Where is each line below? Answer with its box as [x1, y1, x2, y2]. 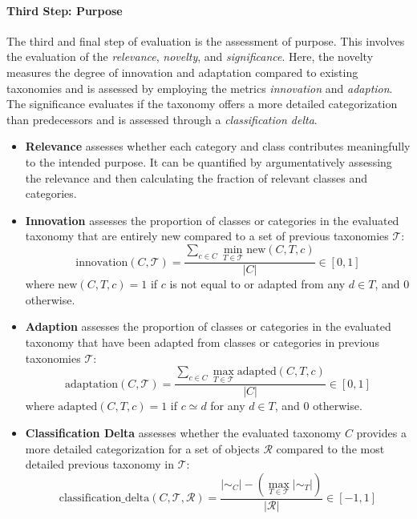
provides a [356, 424, 407, 441]
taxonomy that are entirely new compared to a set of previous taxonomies [25, 227, 389, 244]
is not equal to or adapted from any [169, 276, 346, 292]
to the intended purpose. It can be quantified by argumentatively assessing [25, 153, 392, 170]
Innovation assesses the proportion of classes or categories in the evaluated [25, 211, 399, 228]
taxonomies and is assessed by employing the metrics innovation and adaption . [6, 79, 393, 96]
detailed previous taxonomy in [25, 456, 175, 473]
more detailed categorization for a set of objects [25, 440, 260, 457]
